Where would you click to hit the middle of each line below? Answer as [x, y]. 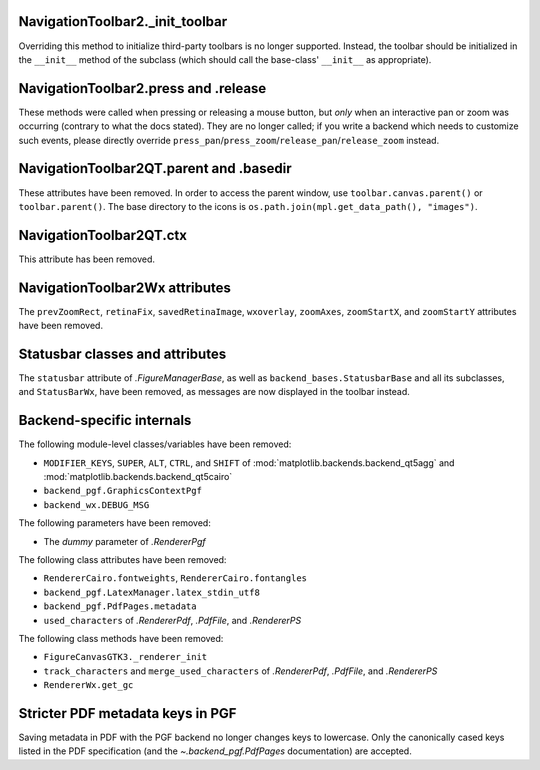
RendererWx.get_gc [88, 685]
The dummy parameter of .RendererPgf [124, 541]
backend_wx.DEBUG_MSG [96, 504]
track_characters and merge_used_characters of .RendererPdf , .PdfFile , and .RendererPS [240, 671]
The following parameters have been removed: [115, 523]
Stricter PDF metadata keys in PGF [127, 713]
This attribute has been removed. [86, 259]
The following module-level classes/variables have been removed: [155, 444]
